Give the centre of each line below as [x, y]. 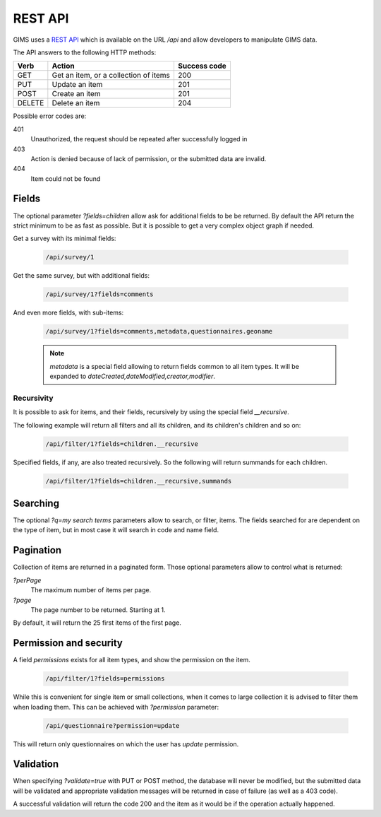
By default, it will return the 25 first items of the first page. [97, 623]
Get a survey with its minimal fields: [65, 239]
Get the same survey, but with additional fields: [81, 276]
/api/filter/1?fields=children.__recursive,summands [139, 481]
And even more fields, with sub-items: [68, 313]
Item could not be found [66, 178]
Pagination [37, 550]
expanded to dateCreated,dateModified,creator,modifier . [132, 376]
